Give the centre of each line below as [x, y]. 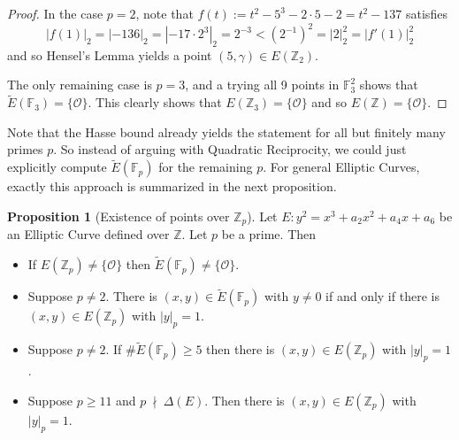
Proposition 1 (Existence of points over [119, 216]
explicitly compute [57, 167]
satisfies [427, 13]
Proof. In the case [55, 13]
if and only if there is [382, 296]
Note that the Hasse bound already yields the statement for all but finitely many [226, 131]
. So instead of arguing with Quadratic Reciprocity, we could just [230, 149]
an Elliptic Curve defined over [88, 234]
